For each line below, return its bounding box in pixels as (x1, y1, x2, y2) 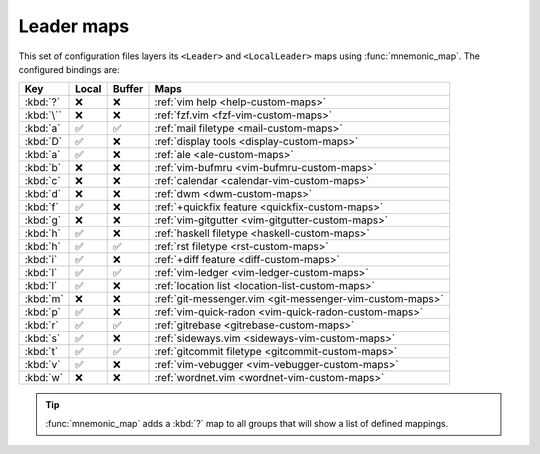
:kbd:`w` (24, 371, 64, 385)
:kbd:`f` (24, 200, 59, 214)
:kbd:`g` (24, 213, 62, 227)
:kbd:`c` (24, 174, 61, 188)
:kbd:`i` (24, 253, 58, 267)
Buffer (112, 82, 144, 96)
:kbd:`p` (24, 305, 62, 319)
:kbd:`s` (24, 331, 61, 345)
